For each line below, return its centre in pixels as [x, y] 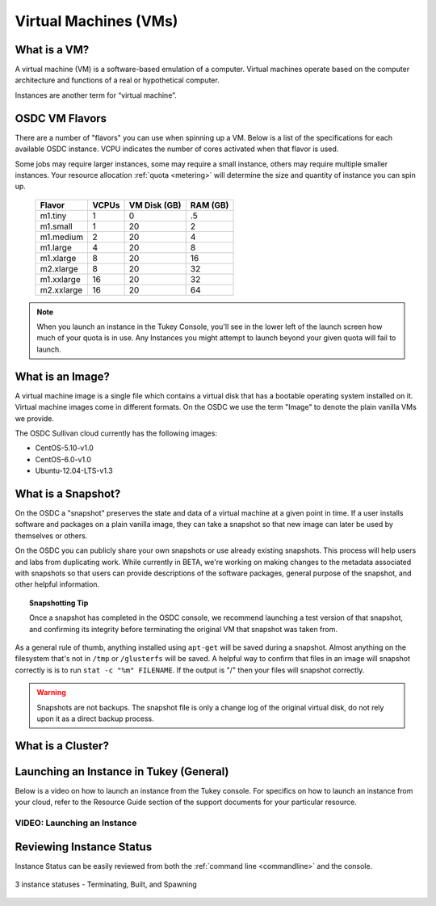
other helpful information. [57, 584]
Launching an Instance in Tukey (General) [122, 771]
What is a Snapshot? [68, 493]
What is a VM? [52, 50]
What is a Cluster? [62, 746]
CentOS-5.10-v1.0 [65, 448]
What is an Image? [63, 376]
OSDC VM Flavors [61, 118]
